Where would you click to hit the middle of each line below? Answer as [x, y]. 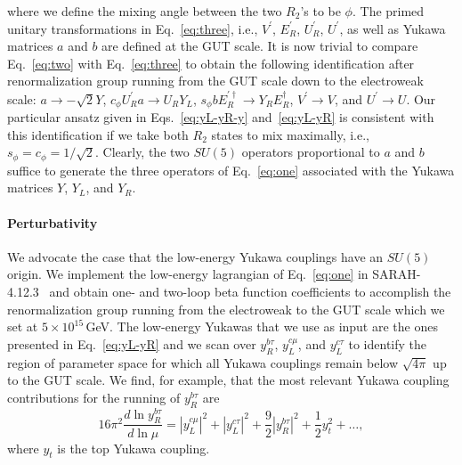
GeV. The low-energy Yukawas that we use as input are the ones [262, 326]
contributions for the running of [94, 397]
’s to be [320, 11]
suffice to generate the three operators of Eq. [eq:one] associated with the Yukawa [231, 170]
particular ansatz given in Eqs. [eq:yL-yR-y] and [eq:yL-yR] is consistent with [221, 117]
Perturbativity [53, 222]
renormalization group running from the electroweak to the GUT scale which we [226, 309]
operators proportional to [311, 152]
